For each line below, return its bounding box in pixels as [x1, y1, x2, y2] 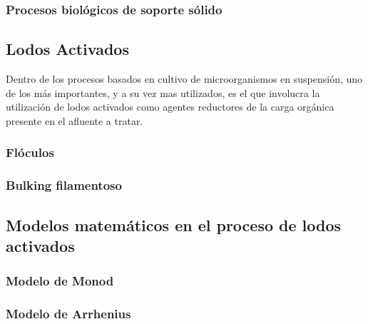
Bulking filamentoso [6, 176, 122, 194]
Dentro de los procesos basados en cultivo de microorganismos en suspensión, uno [6, 71, 363, 86]
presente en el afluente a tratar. [6, 113, 143, 128]
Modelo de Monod [6, 272, 114, 290]
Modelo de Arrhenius [6, 305, 131, 323]
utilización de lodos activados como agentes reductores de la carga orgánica [6, 99, 334, 114]
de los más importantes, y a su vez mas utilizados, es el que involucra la [6, 85, 320, 100]
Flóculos [6, 143, 54, 161]
